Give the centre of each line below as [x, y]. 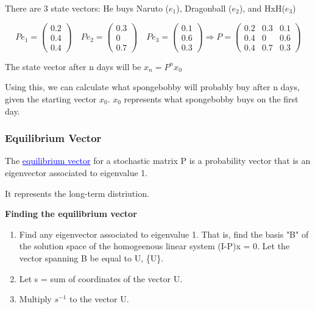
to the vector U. [99, 299]
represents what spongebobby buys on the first [211, 98]
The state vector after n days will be [73, 66]
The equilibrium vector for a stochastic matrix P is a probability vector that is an [158, 161]
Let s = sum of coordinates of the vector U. [101, 278]
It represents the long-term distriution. [77, 193]
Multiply [35, 299]
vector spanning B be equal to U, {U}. [91, 257]
